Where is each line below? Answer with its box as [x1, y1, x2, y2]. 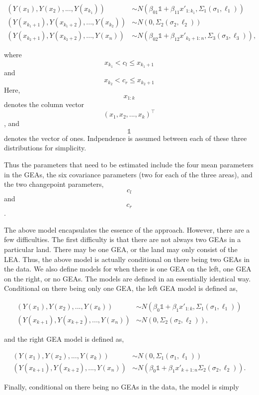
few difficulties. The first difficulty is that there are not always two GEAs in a [4, 234, 241, 245]
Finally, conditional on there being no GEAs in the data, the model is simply [4, 381, 239, 392]
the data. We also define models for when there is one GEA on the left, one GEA [4, 263, 252, 274]
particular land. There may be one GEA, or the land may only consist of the [4, 244, 238, 254]
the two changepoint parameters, [4, 179, 104, 189]
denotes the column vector [4, 99, 85, 110]
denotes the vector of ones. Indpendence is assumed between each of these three [4, 132, 247, 143]
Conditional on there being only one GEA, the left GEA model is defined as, [4, 283, 238, 293]
